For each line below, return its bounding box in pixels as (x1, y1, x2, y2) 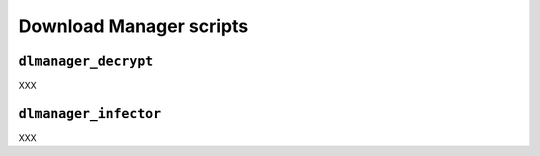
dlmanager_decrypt (18, 53, 154, 69)
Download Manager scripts (18, 15, 249, 37)
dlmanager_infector (18, 105, 162, 122)
